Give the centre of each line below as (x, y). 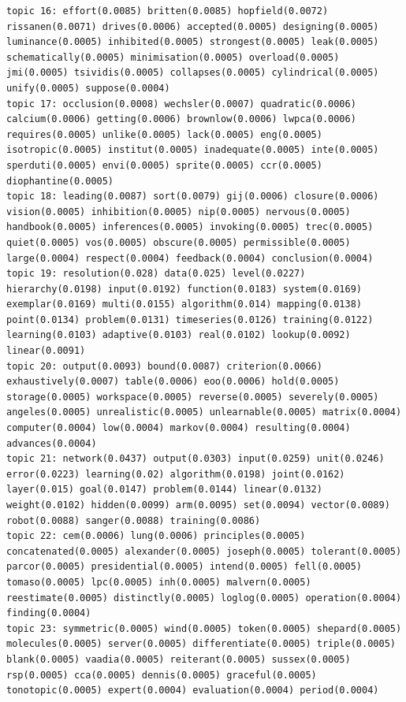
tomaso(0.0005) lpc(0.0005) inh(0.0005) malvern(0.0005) (159, 582)
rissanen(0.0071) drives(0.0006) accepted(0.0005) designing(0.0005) (193, 26)
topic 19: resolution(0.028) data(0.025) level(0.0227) (156, 274)
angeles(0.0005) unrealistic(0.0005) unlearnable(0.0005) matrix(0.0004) (204, 412)
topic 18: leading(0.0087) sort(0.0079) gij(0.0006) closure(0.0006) (193, 197)
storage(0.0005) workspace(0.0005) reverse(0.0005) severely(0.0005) (193, 397)
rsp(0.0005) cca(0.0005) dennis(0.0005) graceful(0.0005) (162, 675)
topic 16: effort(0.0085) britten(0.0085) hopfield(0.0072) (168, 11)
